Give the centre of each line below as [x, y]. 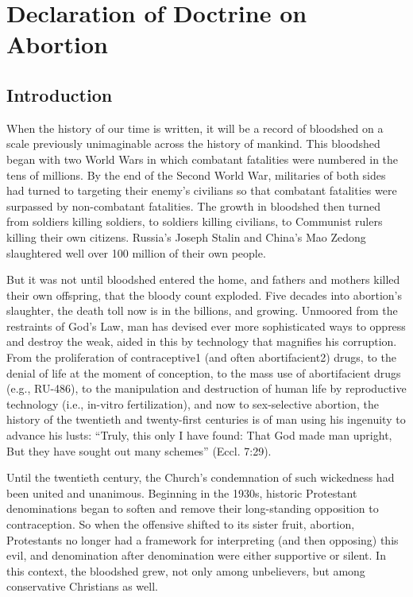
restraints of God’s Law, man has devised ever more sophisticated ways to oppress [206, 326]
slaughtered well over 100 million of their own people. [136, 252]
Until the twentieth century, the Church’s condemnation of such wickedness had [201, 477]
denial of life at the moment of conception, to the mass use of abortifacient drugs [204, 372]
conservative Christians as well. [82, 586]
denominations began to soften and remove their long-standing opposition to [193, 508]
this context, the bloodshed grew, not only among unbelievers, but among [186, 570]
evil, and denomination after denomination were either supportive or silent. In [196, 555]
